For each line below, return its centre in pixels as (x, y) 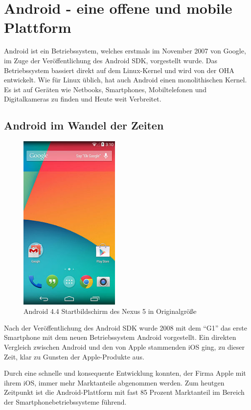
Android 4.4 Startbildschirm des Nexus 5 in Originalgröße (110, 311)
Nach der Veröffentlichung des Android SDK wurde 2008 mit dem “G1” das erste (125, 327)
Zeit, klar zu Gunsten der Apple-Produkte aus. (74, 356)
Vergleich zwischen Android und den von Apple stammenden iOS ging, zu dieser (124, 346)
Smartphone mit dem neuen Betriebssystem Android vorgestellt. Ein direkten (120, 337)
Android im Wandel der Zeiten (84, 125)
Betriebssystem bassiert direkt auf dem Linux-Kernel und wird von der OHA (119, 70)
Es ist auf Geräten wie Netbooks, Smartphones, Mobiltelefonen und (105, 89)
